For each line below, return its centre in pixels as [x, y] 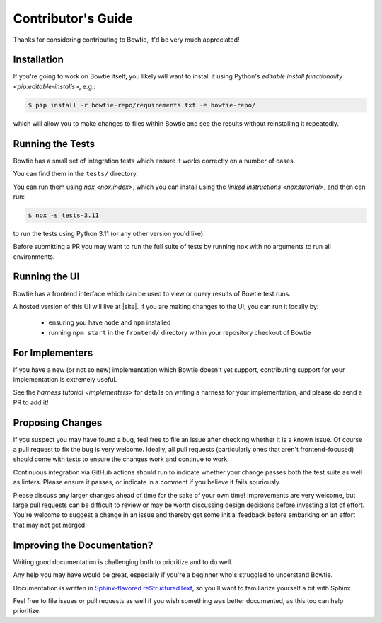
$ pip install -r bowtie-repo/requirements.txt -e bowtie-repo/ [142, 105]
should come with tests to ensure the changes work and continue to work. [121, 459]
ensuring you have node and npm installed [110, 322]
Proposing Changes [58, 423]
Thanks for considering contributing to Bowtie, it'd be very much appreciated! [126, 40]
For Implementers [53, 353]
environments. [34, 256]
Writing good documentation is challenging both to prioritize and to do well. [123, 561]
